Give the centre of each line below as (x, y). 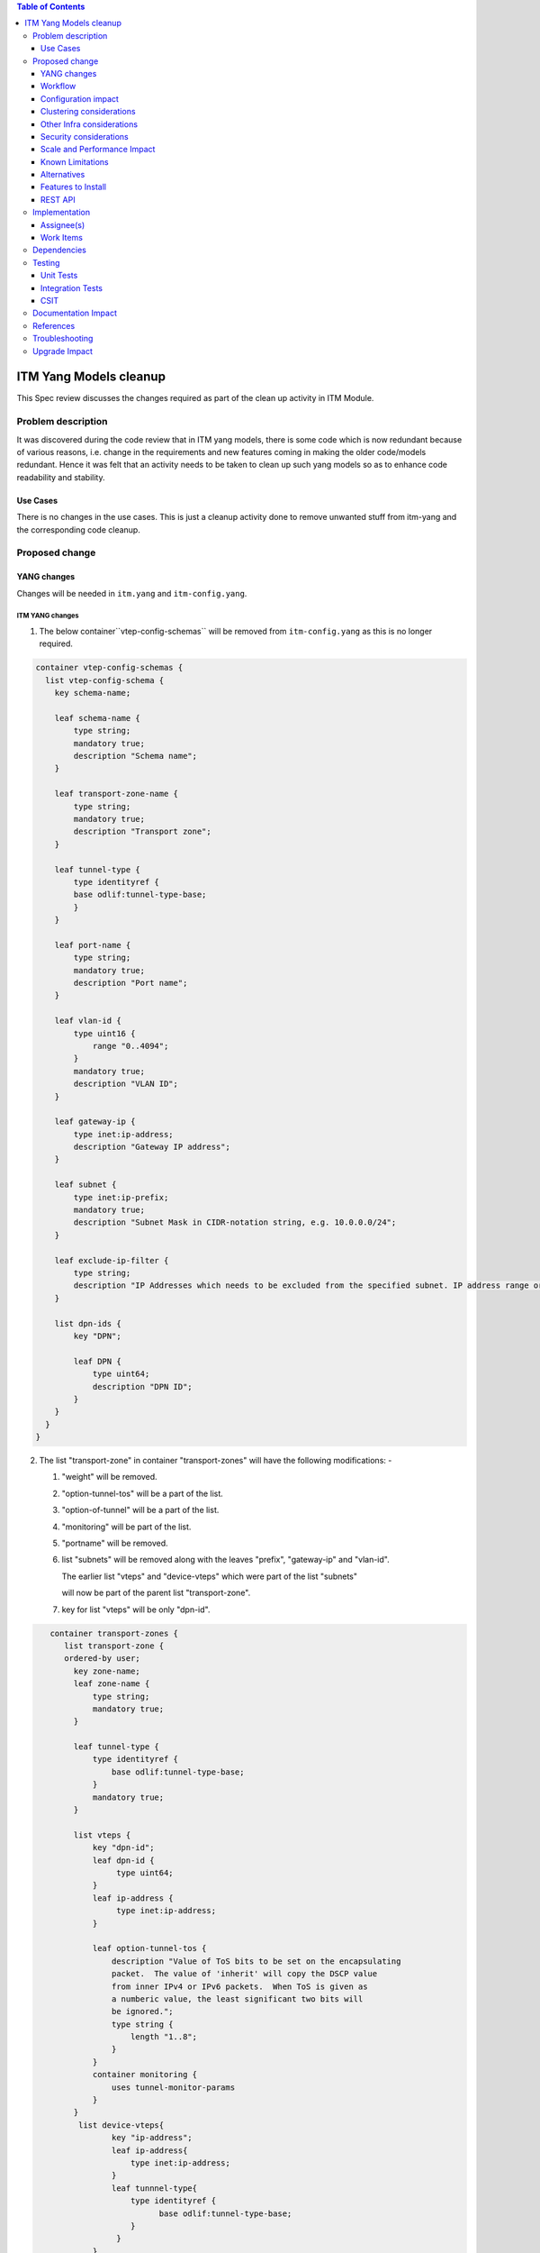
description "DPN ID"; (142, 1386)
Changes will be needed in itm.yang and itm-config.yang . (132, 593)
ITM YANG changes (48, 616)
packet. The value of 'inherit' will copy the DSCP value (244, 1974)
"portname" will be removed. (115, 1543)
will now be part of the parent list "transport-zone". (156, 1593)
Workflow (58, 87)
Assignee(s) (63, 224)
